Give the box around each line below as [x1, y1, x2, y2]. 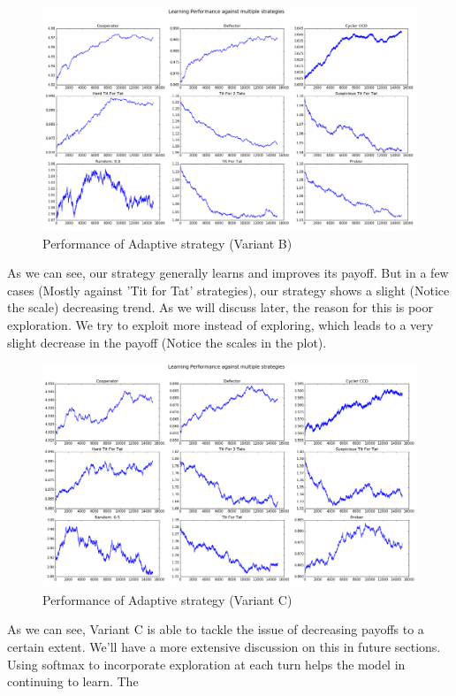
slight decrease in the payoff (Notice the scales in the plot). [7, 333, 327, 351]
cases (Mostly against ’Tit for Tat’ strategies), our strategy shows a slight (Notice [7, 280, 450, 299]
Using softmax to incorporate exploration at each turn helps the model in [7, 654, 406, 673]
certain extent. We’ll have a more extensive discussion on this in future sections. [7, 637, 441, 655]
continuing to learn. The [7, 672, 139, 691]
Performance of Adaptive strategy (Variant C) [42, 590, 293, 608]
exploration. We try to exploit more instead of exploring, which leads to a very [7, 315, 434, 333]
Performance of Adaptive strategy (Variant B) [42, 233, 293, 252]
